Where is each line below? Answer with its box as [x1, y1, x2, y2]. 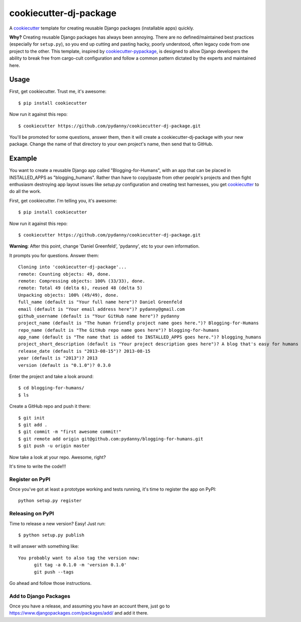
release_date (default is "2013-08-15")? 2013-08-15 [18, 348, 150, 354]
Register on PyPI [9, 476, 51, 483]
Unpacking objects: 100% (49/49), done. [18, 292, 119, 298]
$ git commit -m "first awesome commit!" [18, 429, 121, 435]
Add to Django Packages [9, 592, 70, 599]
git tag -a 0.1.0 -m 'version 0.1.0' [34, 562, 127, 568]
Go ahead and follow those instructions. [9, 580, 92, 586]
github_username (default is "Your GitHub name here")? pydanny [18, 313, 180, 319]
